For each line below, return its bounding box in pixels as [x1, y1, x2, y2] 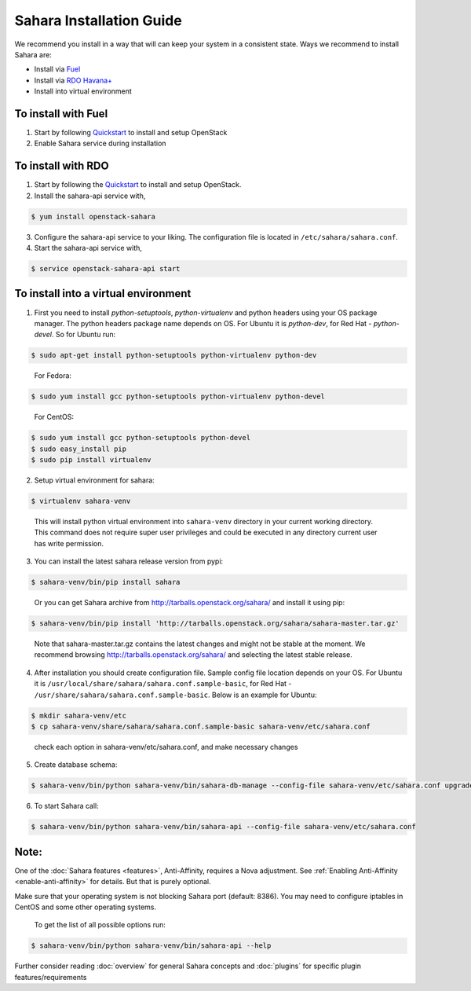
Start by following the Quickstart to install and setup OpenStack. [34, 180, 242, 189]
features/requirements [14, 972, 87, 982]
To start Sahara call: [34, 802, 100, 811]
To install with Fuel [14, 107, 108, 120]
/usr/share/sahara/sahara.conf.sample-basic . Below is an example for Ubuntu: [34, 690, 317, 699]
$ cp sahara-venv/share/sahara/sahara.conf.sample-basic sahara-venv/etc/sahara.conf [31, 722, 371, 731]
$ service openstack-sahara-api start [31, 264, 181, 273]
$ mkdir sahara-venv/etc [31, 711, 127, 720]
